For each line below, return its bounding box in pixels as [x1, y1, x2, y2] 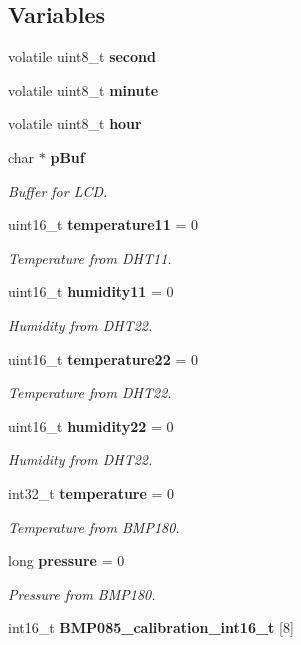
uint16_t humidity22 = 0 [8, 415, 174, 436]
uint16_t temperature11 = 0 [8, 214, 198, 235]
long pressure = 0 [8, 550, 125, 571]
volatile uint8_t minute [8, 79, 159, 100]
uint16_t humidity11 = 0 [8, 281, 174, 302]
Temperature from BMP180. [8, 516, 180, 537]
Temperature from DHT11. [8, 247, 172, 268]
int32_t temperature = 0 [8, 482, 175, 503]
